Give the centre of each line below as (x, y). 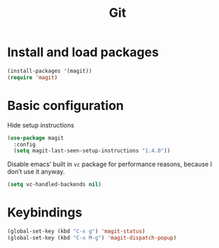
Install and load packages (83, 52)
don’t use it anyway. (36, 172)
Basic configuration (66, 105)
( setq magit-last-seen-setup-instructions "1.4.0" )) (92, 151)
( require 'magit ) (33, 77)
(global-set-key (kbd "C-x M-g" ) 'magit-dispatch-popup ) (92, 237)
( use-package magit (36, 138)
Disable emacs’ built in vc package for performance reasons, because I (109, 164)
